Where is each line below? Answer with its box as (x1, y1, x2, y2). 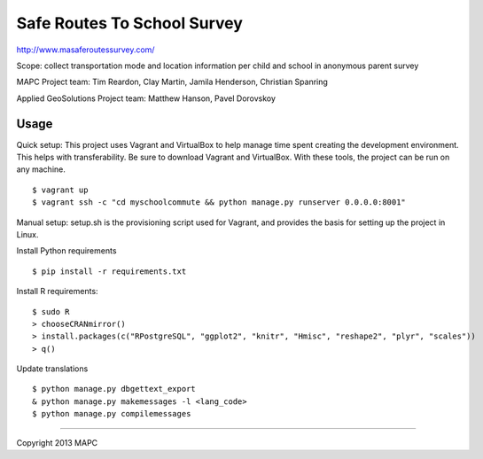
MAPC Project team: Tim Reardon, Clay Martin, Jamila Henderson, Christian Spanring (16, 76, 328, 88)
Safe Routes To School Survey (16, 13, 244, 33)
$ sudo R (32, 307, 70, 316)
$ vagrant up (32, 184, 89, 195)
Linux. (16, 229, 39, 239)
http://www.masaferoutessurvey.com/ (16, 44, 155, 55)
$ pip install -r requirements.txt (32, 266, 187, 276)
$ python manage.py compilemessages (32, 408, 191, 419)
